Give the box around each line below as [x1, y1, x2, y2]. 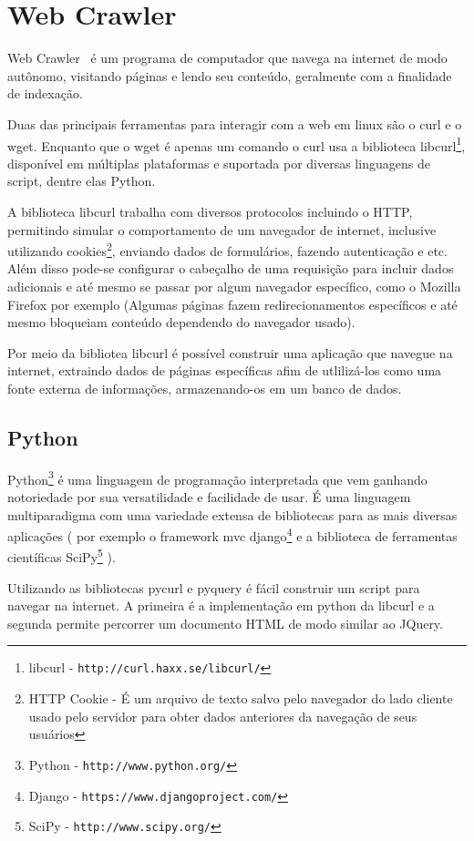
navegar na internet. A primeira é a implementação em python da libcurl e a [7, 596, 435, 615]
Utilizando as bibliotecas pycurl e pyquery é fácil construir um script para [7, 578, 420, 597]
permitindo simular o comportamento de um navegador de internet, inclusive [7, 220, 437, 239]
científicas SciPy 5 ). [7, 545, 116, 567]
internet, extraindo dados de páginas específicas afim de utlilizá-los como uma [7, 361, 442, 380]
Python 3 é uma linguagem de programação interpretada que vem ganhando [7, 467, 428, 488]
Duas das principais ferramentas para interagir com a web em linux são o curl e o [7, 114, 462, 133]
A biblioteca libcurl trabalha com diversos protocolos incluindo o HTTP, [7, 201, 413, 221]
